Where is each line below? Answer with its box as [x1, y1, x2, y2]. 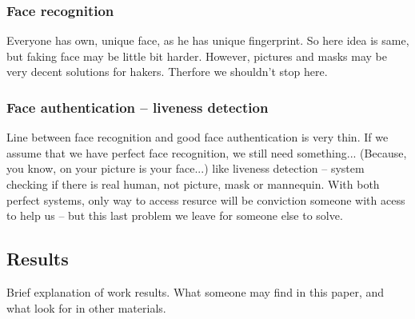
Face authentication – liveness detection [6, 97, 269, 117]
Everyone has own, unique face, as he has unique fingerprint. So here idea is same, [6, 32, 409, 49]
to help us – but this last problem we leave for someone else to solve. [6, 207, 343, 224]
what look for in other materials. [6, 299, 166, 316]
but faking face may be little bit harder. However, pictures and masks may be [6, 47, 387, 64]
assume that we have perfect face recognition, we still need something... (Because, [6, 144, 407, 161]
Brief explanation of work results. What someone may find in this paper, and [6, 283, 385, 300]
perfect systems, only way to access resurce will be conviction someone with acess [6, 191, 405, 208]
